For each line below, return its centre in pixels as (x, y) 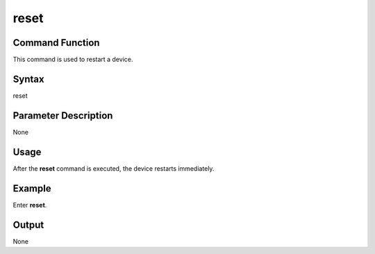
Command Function (56, 43)
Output (28, 225)
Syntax (28, 79)
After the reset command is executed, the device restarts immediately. (114, 168)
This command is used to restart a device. (73, 60)
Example (32, 188)
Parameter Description (63, 116)
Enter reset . (30, 205)
